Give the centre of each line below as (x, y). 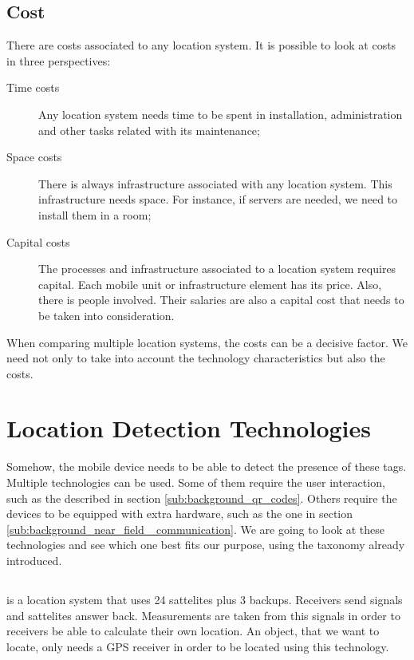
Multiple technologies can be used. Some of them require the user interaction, (196, 482)
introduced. (34, 560)
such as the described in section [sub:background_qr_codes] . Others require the (202, 498)
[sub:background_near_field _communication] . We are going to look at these (195, 529)
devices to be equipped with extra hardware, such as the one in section (180, 514)
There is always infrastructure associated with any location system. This (215, 183)
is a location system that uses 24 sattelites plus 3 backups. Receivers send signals (205, 599)
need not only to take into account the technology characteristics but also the (196, 358)
